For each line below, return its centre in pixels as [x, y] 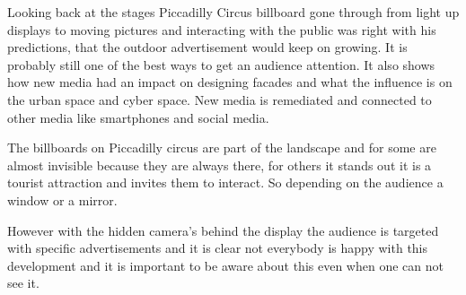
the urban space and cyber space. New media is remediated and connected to [220, 99]
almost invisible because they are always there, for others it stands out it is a [220, 165]
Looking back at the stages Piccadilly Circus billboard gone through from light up [233, 12]
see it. [23, 283]
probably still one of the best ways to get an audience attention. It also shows [221, 64]
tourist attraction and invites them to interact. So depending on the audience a [225, 182]
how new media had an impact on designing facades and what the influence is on [230, 82]
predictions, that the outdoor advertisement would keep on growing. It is [207, 47]
